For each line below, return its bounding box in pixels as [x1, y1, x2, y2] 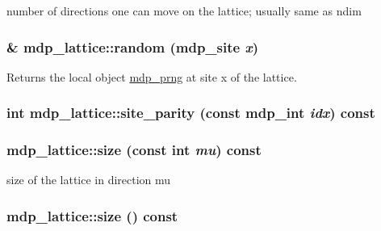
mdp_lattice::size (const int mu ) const [6, 140, 262, 160]
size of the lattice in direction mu [6, 171, 171, 188]
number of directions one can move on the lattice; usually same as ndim [6, 2, 362, 19]
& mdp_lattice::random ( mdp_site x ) [6, 36, 258, 57]
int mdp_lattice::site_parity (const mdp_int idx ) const [6, 103, 375, 123]
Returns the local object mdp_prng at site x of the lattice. [6, 68, 297, 85]
